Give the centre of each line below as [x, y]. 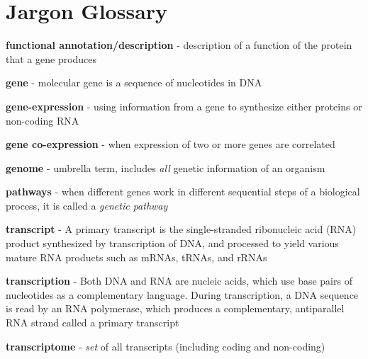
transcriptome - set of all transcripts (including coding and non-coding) [166, 346]
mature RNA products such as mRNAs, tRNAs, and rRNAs [136, 257]
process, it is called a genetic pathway [87, 205]
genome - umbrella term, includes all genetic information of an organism [166, 167]
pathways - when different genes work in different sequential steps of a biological [183, 192]
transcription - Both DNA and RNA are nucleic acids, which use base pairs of [179, 281]
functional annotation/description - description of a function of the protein [179, 45]
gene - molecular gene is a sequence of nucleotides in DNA [134, 82]
